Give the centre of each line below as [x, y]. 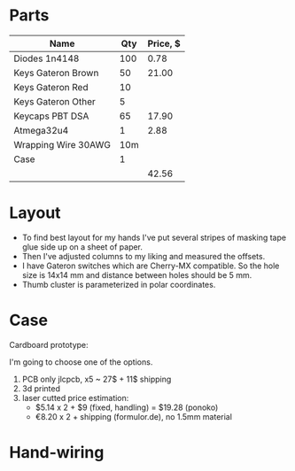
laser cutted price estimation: [75, 398]
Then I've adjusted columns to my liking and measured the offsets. [144, 256]
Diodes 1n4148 [47, 58]
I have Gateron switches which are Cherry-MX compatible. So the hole [151, 266]
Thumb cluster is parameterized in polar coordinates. [119, 284]
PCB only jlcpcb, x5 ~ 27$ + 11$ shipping [97, 379]
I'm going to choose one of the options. [81, 362]
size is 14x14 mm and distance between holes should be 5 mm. [137, 274]
